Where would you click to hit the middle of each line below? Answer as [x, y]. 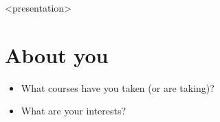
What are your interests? [74, 111]
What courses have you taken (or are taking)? [118, 87]
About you [57, 54]
